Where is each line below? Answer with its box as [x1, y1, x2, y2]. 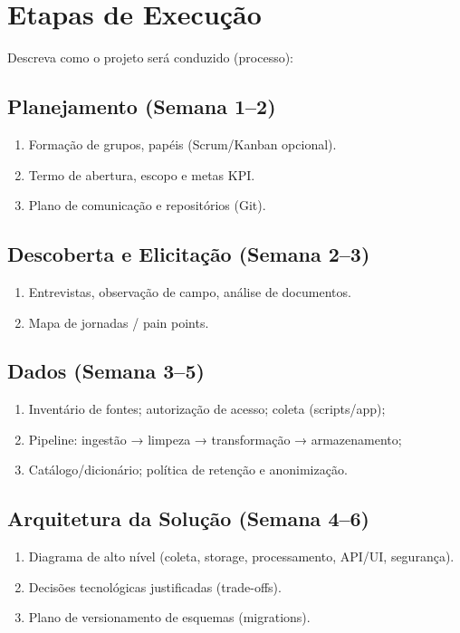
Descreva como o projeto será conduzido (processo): [7, 48, 294, 67]
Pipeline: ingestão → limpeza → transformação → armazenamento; [28, 429, 402, 448]
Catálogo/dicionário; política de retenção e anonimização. [28, 460, 348, 479]
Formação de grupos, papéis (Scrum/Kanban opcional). [28, 134, 337, 153]
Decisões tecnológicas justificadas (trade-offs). [28, 577, 282, 596]
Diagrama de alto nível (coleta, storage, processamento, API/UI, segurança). [28, 547, 455, 566]
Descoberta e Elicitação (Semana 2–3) [7, 240, 370, 268]
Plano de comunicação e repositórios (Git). [28, 196, 266, 215]
